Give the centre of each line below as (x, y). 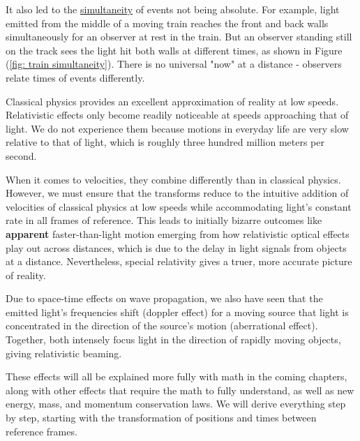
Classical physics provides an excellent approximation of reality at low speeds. (172, 101)
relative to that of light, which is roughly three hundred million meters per (165, 142)
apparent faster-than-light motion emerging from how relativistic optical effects (178, 233)
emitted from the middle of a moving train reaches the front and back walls (167, 23)
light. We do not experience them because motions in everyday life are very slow (177, 128)
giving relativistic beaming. (64, 353)
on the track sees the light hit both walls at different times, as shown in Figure (174, 50)
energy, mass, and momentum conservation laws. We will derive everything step (176, 404)
